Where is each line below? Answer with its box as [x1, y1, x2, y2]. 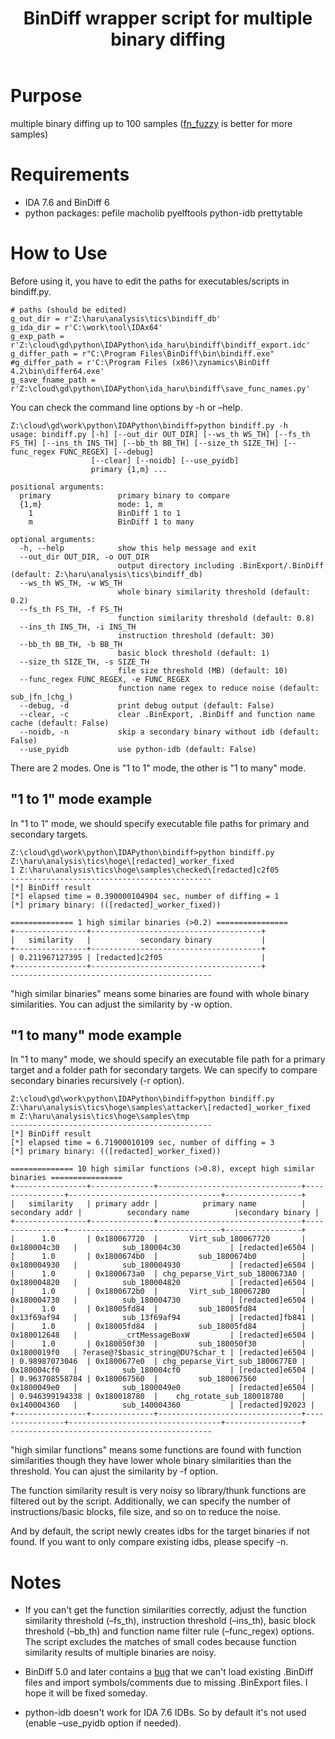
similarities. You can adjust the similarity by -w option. [10, 998, 233, 1010]
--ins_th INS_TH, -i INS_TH [19, 622, 137, 632]
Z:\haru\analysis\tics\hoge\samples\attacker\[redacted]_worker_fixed [10, 1103, 311, 1113]
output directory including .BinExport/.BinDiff [117, 560, 325, 571]
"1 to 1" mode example [10, 791, 153, 808]
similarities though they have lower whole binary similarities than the [10, 1455, 292, 1467]
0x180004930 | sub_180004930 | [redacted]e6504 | [10, 1260, 315, 1271]
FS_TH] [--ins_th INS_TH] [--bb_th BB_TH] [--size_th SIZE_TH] [10, 438, 280, 448]
